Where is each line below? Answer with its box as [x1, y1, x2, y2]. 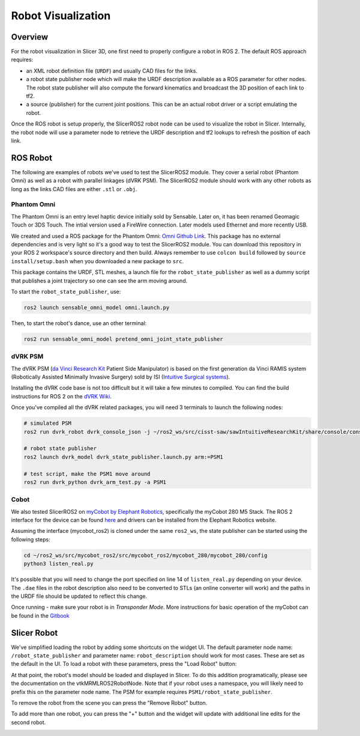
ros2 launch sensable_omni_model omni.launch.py [23, 304, 170, 311]
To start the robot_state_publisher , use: [11, 288, 121, 295]
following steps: [11, 535, 50, 543]
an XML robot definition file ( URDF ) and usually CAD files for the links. [26, 67, 198, 75]
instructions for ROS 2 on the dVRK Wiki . [11, 392, 112, 400]
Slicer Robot [11, 628, 58, 638]
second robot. [11, 719, 46, 726]
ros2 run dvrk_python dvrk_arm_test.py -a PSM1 [23, 478, 166, 485]
